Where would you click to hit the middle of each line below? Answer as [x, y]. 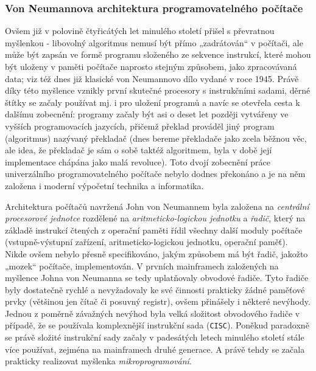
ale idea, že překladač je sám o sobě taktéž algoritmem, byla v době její [139, 150]
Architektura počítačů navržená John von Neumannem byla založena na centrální [157, 206]
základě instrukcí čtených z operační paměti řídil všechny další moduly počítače [154, 230]
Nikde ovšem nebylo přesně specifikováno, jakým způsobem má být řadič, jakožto [156, 253]
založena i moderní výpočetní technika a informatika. [104, 185]
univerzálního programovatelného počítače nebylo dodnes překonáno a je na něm [155, 174]
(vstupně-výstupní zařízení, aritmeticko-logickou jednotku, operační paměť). [146, 242]
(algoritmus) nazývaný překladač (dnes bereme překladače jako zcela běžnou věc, [156, 138]
